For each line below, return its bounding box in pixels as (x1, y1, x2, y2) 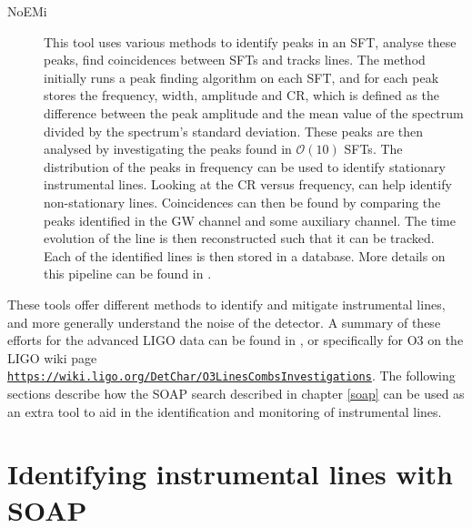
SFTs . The (344, 139, 403, 158)
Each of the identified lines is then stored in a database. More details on (44, 246, 446, 265)
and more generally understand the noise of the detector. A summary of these (7, 312, 441, 331)
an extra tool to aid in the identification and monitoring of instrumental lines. (7, 401, 442, 421)
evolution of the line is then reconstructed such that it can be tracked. (44, 228, 435, 248)
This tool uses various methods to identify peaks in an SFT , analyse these (44, 32, 457, 51)
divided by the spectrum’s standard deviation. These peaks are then (44, 121, 424, 140)
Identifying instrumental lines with (7, 455, 453, 492)
